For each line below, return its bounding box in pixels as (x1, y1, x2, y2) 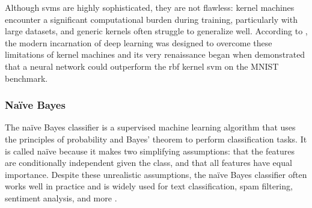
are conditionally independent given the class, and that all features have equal (5, 156, 292, 169)
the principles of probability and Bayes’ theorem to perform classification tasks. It (5, 132, 307, 145)
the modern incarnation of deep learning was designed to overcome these (5, 36, 272, 49)
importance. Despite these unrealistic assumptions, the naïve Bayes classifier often (5, 168, 307, 180)
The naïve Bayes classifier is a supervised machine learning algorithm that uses (5, 121, 296, 133)
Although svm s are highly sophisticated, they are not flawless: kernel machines (5, 1, 295, 13)
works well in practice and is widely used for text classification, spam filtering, (5, 180, 293, 192)
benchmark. (5, 72, 48, 84)
